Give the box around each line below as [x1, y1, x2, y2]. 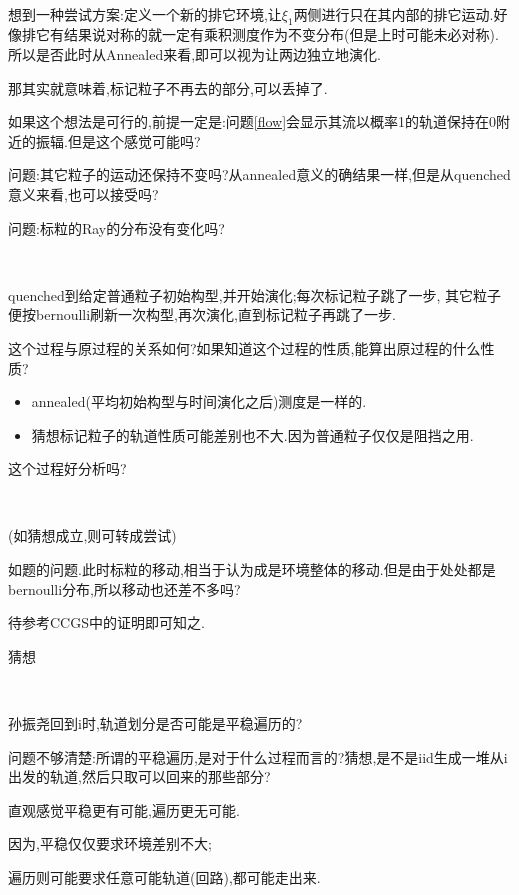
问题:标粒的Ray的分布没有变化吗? [8, 217, 225, 238]
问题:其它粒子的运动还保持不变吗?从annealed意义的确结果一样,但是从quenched [8, 164, 511, 185]
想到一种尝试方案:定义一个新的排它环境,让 [8, 3, 282, 24]
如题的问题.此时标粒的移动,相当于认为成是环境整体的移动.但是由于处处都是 [8, 559, 496, 580]
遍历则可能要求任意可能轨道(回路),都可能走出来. [8, 867, 321, 888]
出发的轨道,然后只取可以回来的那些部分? [8, 766, 271, 787]
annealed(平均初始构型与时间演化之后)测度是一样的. [31, 391, 367, 412]
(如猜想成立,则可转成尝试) [8, 525, 177, 546]
